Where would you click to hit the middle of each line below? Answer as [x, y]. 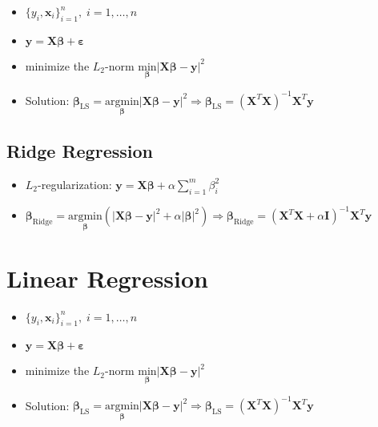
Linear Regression [108, 278]
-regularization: [75, 184]
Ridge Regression [80, 151]
